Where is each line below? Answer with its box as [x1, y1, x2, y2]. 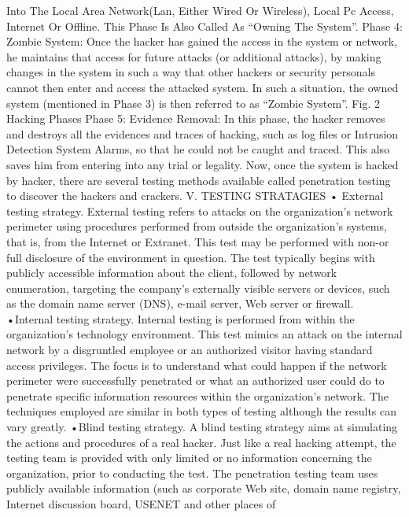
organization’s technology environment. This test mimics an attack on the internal [6, 326, 403, 342]
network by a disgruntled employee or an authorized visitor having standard [6, 342, 373, 358]
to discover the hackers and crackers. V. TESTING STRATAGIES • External [6, 187, 384, 204]
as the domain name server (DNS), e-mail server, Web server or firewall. [6, 295, 354, 312]
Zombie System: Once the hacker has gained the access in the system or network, [6, 33, 398, 50]
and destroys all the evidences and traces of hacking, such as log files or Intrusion [6, 125, 399, 142]
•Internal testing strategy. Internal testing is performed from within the [6, 310, 355, 327]
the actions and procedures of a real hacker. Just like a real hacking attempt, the [6, 434, 396, 450]
